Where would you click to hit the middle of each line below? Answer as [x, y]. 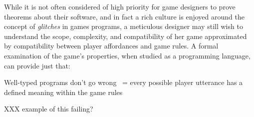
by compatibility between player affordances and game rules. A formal [111, 46]
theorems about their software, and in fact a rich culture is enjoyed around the [124, 16]
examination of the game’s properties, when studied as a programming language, [127, 55]
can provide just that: [37, 65]
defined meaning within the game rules [63, 92]
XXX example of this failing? [49, 109]
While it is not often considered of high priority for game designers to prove [120, 6]
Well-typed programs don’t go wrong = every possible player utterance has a [124, 82]
